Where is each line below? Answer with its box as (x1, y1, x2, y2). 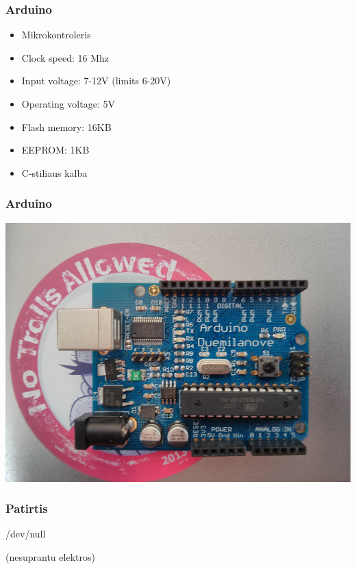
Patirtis (5, 500, 48, 517)
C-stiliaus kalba (21, 165, 88, 180)
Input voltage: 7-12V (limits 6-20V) (21, 73, 171, 88)
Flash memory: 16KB (21, 119, 112, 134)
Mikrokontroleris (21, 27, 91, 42)
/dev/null (5, 526, 46, 541)
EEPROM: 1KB (21, 143, 90, 157)
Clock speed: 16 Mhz (21, 50, 110, 64)
